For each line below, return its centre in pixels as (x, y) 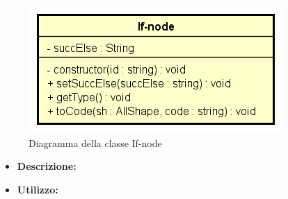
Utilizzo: (38, 189)
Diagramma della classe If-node (95, 142)
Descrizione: (47, 166)
